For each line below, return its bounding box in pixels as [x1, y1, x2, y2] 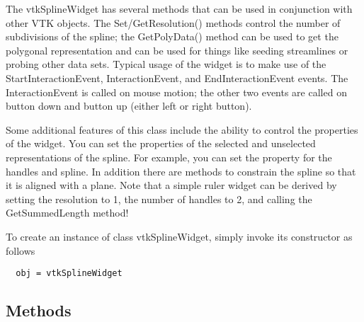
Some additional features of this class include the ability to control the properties [6, 122, 358, 137]
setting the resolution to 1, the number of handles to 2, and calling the [6, 191, 312, 206]
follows [6, 243, 35, 258]
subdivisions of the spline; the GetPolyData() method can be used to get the [6, 29, 339, 44]
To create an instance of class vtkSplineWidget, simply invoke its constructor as [6, 229, 353, 243]
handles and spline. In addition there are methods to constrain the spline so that [6, 163, 356, 178]
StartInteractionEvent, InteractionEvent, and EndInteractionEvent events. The [6, 70, 348, 85]
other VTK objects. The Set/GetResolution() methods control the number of [6, 15, 341, 30]
